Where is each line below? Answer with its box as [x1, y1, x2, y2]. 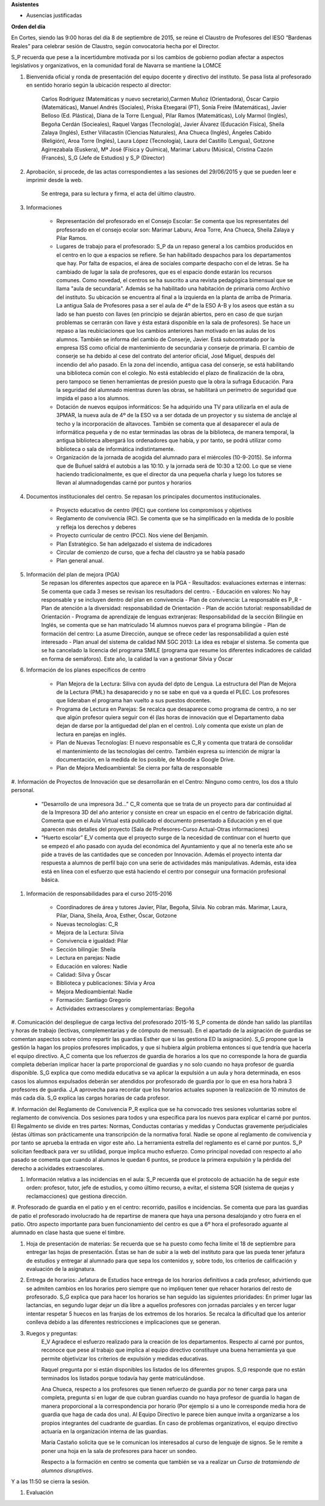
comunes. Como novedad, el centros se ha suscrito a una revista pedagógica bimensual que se [56, 276, 293, 283]
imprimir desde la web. [26, 177, 83, 184]
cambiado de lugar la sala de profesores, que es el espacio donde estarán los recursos [56, 268, 272, 276]
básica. [41, 876, 60, 883]
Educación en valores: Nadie [56, 962, 128, 970]
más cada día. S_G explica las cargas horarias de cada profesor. [11, 1094, 170, 1101]
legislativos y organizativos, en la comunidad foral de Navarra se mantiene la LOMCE [11, 62, 222, 69]
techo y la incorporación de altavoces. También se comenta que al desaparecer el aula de [56, 420, 280, 427]
